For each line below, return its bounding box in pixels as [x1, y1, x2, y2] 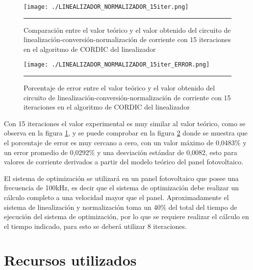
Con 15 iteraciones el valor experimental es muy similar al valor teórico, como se [4, 118, 246, 128]
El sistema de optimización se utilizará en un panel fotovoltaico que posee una [4, 173, 239, 183]
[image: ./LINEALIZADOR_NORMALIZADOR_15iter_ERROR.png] [24, 61, 210, 68]
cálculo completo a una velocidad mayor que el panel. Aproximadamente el [4, 192, 229, 202]
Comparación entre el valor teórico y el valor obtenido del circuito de [24, 24, 231, 35]
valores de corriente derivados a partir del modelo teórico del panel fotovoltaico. [4, 157, 244, 167]
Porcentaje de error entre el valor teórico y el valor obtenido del [24, 83, 215, 93]
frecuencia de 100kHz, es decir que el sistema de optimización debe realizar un [4, 182, 239, 193]
